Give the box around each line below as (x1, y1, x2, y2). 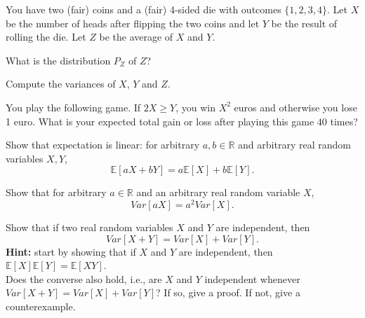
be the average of (99, 29, 173, 44)
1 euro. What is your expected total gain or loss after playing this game (6, 113, 314, 128)
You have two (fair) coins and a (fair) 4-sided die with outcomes (6, 2, 281, 16)
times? (330, 113, 358, 128)
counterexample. (6, 298, 76, 313)
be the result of (271, 15, 338, 30)
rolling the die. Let (6, 29, 86, 44)
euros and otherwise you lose (234, 99, 357, 114)
